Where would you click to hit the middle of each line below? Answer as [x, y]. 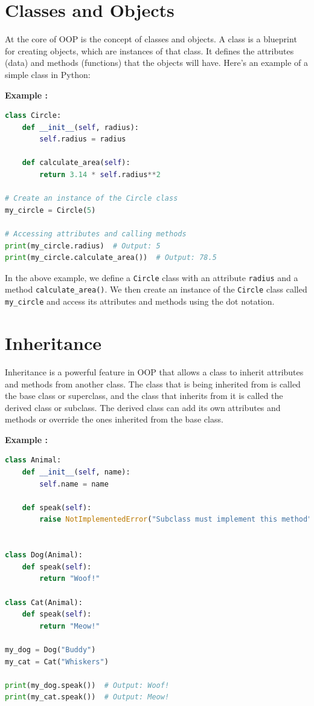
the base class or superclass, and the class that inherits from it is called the [144, 396]
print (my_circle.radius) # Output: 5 [83, 246]
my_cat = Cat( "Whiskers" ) [57, 662]
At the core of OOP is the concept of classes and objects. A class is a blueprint [151, 39]
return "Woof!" [70, 579]
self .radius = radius [83, 139]
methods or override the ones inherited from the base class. [114, 419]
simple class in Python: [48, 74]
